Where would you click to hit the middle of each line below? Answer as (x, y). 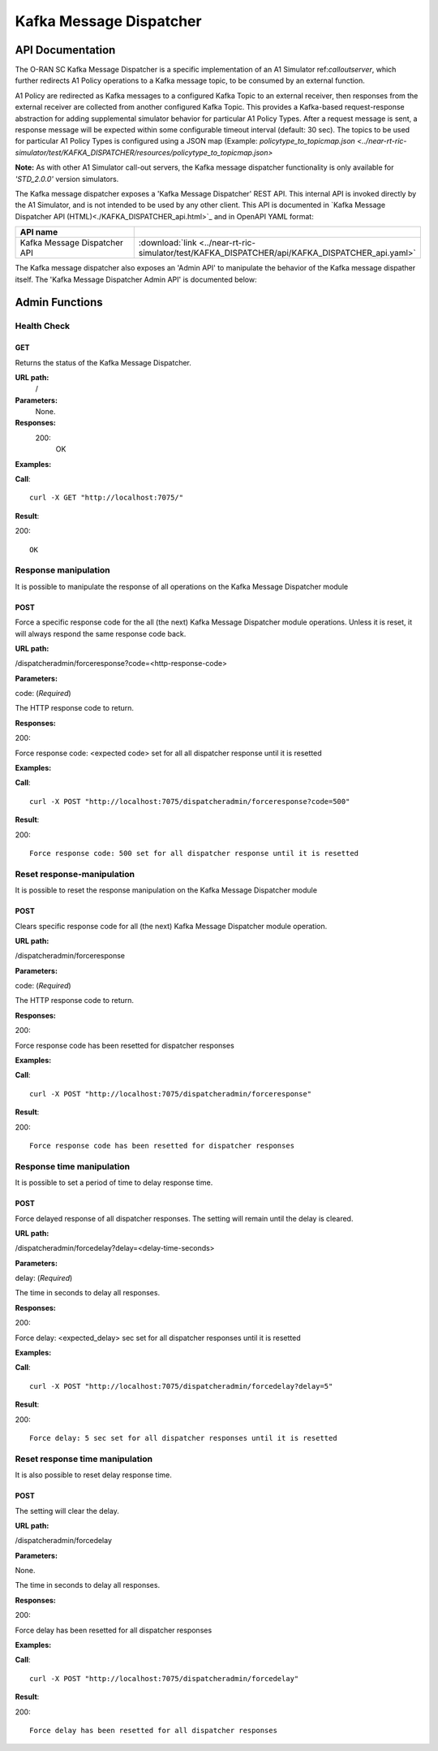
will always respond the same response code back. (101, 633)
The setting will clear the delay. (67, 1511)
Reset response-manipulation (75, 874)
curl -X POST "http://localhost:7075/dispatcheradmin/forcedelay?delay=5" (181, 1386)
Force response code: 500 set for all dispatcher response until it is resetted (194, 853)
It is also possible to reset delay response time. (93, 1475)
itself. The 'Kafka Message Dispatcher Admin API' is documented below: (136, 279)
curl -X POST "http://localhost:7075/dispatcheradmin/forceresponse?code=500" (190, 801)
